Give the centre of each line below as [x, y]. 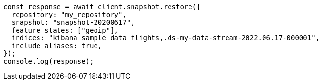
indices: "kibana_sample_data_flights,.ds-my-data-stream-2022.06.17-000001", [166, 38]
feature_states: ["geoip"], [65, 30]
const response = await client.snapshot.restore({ [102, 7]
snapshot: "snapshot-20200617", [73, 22]
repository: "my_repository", [69, 15]
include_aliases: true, [57, 46]
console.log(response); [49, 61]
